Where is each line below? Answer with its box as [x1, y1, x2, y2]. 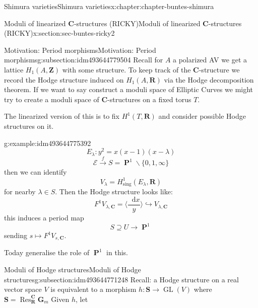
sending [4, 230, 27, 241]
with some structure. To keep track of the [62, 64, 191, 74]
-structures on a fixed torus [107, 94, 191, 104]
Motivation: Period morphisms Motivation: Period [4, 44, 156, 55]
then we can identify [4, 167, 67, 177]
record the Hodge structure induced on [4, 74, 124, 85]
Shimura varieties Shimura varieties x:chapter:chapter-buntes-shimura [4, 1, 214, 11]
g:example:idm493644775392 [4, 137, 91, 148]
